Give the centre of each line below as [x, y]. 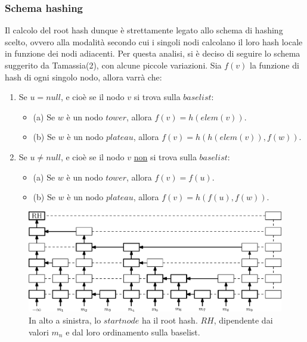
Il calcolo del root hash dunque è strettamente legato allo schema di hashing [144, 30]
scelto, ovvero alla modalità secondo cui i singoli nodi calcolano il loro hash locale [154, 41]
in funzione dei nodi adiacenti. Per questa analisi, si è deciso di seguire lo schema [153, 53]
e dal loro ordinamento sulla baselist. [133, 332]
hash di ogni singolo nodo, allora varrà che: [83, 77]
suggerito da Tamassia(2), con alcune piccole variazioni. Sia [113, 65]
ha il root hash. [170, 320]
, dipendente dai [243, 320]
